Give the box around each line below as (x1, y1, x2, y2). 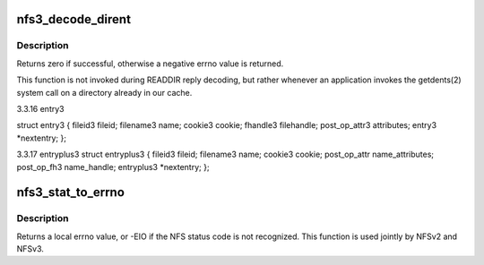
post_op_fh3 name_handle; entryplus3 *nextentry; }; (16, 161, 210, 172)
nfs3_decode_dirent (16, 12, 132, 27)
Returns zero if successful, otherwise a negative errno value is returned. (16, 58, 284, 69)
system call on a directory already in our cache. (16, 87, 193, 98)
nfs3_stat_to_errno (16, 184, 125, 201)
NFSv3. (16, 244, 45, 254)
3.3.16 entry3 (16, 103, 65, 114)
